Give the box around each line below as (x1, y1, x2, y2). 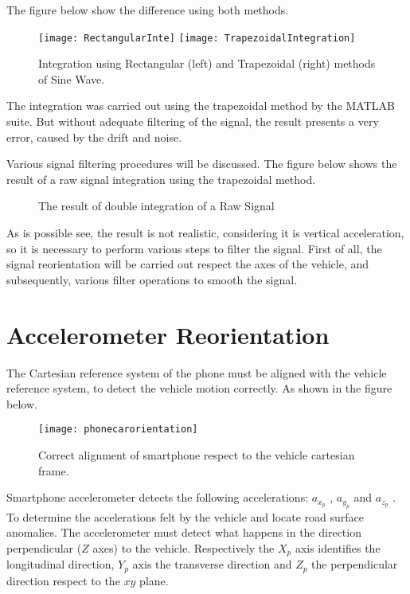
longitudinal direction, (6, 556, 115, 573)
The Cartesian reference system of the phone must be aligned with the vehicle (6, 364, 387, 381)
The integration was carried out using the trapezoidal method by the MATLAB (6, 97, 395, 114)
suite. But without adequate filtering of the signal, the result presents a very (6, 113, 379, 130)
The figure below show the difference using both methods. (6, 2, 289, 18)
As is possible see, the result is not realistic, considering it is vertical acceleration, (6, 225, 404, 240)
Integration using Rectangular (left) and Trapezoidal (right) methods (38, 55, 376, 72)
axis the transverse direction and (132, 556, 292, 573)
